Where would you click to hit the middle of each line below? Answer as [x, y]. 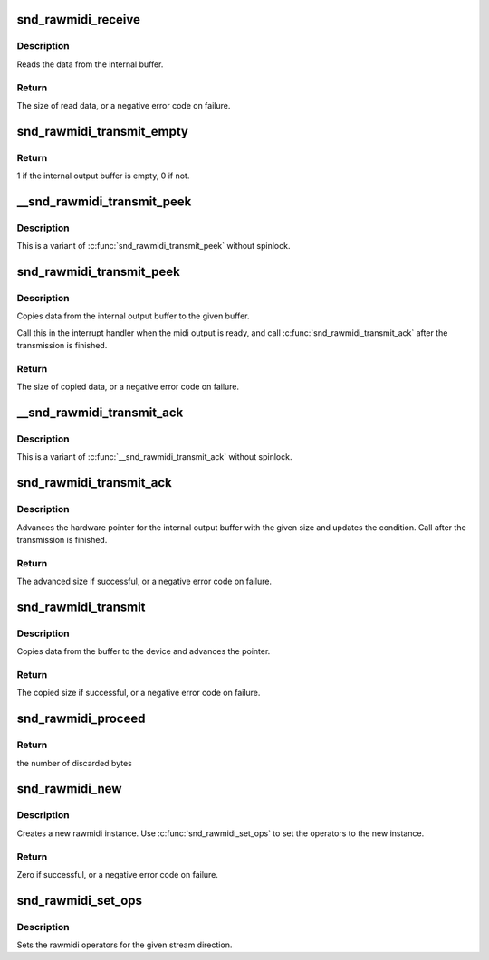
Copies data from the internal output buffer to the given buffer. [133, 316]
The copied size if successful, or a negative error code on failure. [139, 693]
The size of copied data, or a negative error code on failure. [128, 387]
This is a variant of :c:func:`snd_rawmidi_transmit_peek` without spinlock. [153, 246]
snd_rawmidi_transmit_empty [103, 131]
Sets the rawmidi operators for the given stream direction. [125, 945]
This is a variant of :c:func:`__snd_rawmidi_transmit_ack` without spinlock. [154, 457]
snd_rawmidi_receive [78, 19]
